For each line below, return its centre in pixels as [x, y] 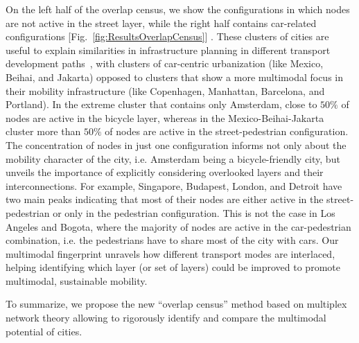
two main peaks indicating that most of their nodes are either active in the [165, 199]
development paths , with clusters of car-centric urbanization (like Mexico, [165, 63]
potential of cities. [44, 331]
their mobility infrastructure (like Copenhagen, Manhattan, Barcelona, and [165, 90]
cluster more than [43, 131]
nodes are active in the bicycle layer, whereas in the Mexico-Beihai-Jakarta [165, 117]
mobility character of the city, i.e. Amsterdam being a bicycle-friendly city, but [173, 158]
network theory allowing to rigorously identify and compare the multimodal [166, 318]
